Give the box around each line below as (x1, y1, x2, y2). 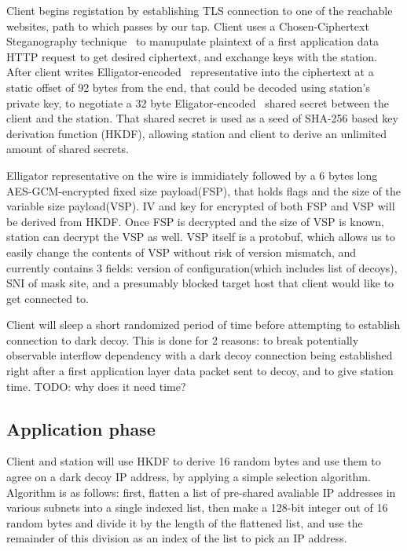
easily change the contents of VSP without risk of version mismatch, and (6, 243, 357, 260)
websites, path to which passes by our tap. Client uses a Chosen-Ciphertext (6, 17, 369, 34)
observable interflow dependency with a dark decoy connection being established (6, 347, 393, 363)
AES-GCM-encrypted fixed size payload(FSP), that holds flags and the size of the (6, 182, 401, 199)
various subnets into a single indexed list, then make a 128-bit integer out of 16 (6, 499, 388, 516)
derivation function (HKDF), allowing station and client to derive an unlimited (6, 125, 387, 141)
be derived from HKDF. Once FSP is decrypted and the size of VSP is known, (6, 213, 384, 229)
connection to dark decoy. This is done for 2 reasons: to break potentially (6, 331, 359, 348)
